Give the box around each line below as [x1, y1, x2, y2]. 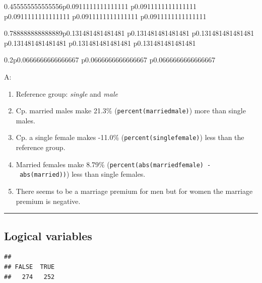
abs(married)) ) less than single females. [19, 169, 146, 179]
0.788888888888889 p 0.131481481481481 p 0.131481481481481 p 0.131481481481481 [4, 28, 254, 38]
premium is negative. [16, 195, 81, 206]
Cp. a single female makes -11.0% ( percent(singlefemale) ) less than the [16, 132, 244, 143]
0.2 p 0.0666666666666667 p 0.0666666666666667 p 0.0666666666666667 [4, 54, 216, 65]
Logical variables [4, 228, 92, 243]
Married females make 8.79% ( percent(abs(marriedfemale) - [16, 159, 211, 169]
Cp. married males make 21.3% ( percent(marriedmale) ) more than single [16, 105, 246, 116]
